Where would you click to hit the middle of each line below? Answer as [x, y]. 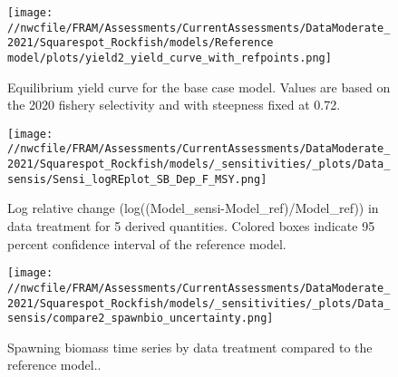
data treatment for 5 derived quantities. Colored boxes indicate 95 [191, 226]
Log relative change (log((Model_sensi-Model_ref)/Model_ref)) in [193, 208]
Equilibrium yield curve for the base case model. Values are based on [199, 87]
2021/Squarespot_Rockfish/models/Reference [141, 43]
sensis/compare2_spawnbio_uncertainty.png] [141, 319]
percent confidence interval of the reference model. [147, 243]
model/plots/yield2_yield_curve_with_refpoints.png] [170, 58]
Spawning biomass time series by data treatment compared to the [190, 347]
